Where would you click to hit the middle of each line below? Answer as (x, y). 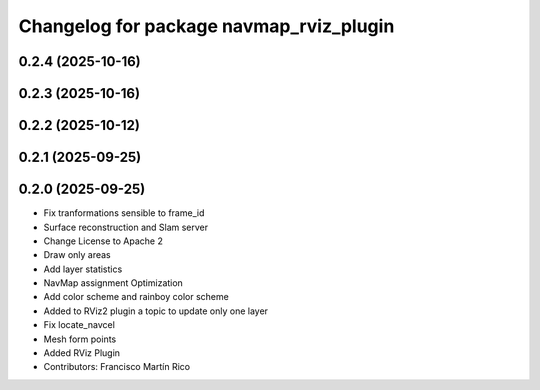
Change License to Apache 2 (103, 241)
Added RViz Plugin (81, 353)
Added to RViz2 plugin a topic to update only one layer (156, 311)
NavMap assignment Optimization (113, 283)
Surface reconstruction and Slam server (126, 227)
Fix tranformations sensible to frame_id (124, 213)
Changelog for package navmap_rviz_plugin (206, 26)
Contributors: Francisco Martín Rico (116, 367)
